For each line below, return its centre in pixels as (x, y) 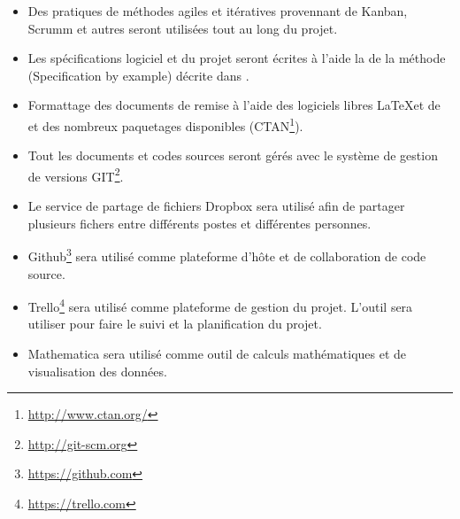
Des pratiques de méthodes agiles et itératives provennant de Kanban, (218, 11)
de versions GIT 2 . (76, 174)
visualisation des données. (97, 371)
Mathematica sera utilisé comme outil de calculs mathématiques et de (217, 353)
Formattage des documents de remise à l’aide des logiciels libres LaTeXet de (234, 105)
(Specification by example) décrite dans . (138, 75)
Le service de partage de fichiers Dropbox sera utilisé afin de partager (216, 206)
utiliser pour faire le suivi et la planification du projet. (175, 324)
